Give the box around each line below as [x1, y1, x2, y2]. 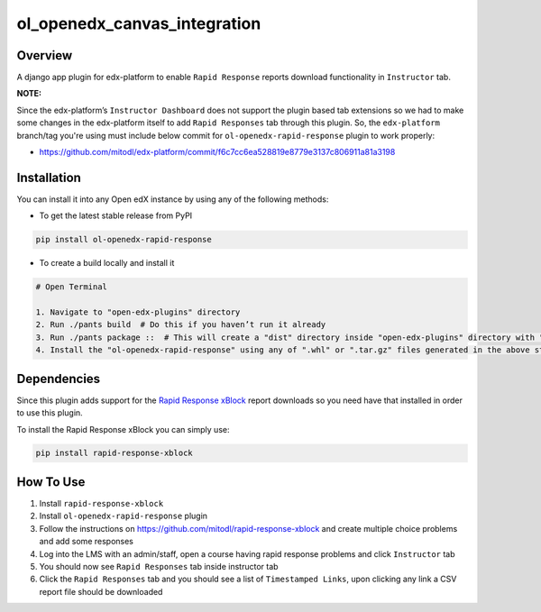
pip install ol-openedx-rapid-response [35, 234, 212, 245]
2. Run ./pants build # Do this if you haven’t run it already [35, 320, 326, 330]
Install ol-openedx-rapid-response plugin [39, 510, 207, 522]
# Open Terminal [35, 282, 108, 292]
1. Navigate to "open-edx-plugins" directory [35, 307, 241, 317]
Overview [16, 48, 73, 63]
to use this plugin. [16, 407, 83, 418]
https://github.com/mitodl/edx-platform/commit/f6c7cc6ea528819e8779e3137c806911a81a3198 [39, 147, 396, 158]
